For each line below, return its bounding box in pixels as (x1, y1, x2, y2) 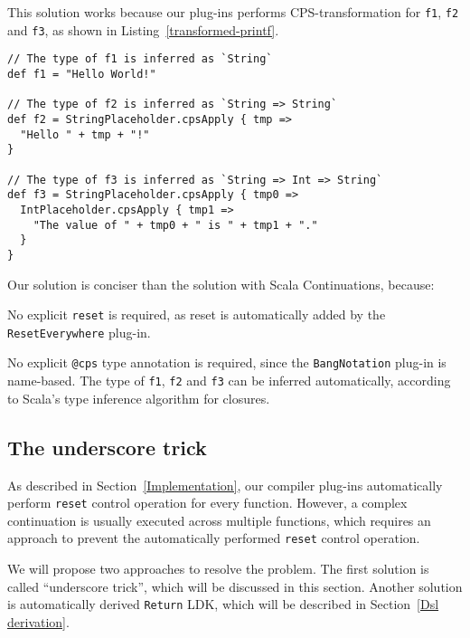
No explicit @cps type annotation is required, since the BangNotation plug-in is (7, 353, 446, 372)
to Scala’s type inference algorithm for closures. (7, 388, 270, 407)
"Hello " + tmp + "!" (20, 128, 150, 141)
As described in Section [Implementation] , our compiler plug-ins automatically (7, 475, 443, 494)
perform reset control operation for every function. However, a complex (7, 493, 408, 512)
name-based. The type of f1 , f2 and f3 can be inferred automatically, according (7, 371, 451, 390)
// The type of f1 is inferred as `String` (7, 52, 273, 66)
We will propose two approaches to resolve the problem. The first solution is (7, 559, 429, 578)
